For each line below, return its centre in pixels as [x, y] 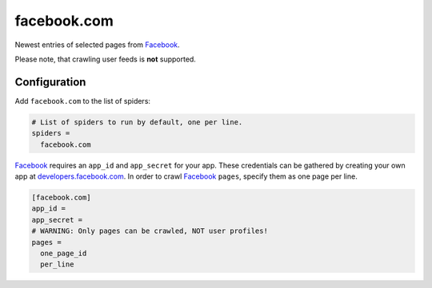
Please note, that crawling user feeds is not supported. [105, 59]
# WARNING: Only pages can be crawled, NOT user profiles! [150, 231]
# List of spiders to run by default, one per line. [137, 122]
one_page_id [64, 253]
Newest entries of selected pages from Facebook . [97, 45]
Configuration [50, 82]
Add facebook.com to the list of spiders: [83, 101]
